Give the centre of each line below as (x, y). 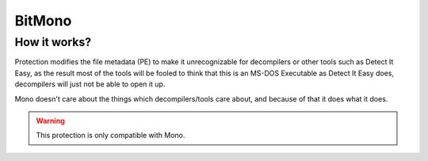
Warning (50, 121)
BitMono (43, 21)
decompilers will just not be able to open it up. (90, 84)
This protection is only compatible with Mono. (111, 136)
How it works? (53, 42)
